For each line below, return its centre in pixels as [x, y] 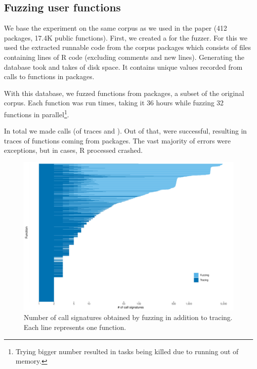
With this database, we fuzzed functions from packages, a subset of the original [124, 93]
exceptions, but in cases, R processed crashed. [73, 150]
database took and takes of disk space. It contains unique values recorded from [123, 67]
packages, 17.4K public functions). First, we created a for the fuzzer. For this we [126, 37]
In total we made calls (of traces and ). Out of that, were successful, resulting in [126, 131]
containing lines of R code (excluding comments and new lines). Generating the [124, 57]
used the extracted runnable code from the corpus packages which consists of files [128, 47]
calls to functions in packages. [49, 76]
